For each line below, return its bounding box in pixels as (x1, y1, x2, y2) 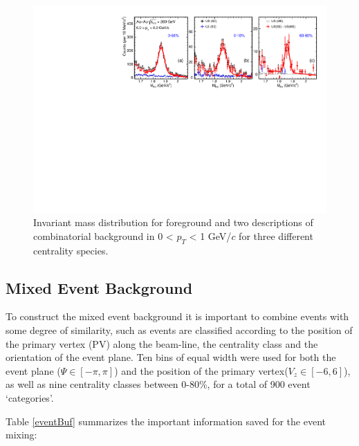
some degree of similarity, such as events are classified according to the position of (6, 323, 353, 337)
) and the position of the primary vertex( (114, 363, 288, 378)
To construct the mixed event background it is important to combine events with (6, 309, 349, 324)
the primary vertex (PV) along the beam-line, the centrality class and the (6, 336, 318, 351)
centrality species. (33, 243, 109, 257)
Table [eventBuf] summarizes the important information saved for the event (6, 414, 326, 428)
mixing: (6, 427, 37, 442)
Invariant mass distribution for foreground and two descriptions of (33, 215, 313, 230)
